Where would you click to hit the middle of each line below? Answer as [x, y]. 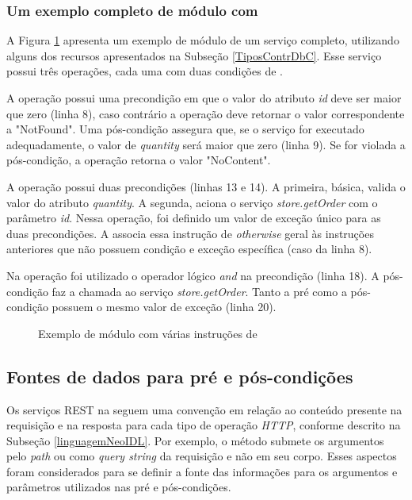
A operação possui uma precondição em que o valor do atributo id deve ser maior [204, 98]
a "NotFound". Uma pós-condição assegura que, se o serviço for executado [185, 129]
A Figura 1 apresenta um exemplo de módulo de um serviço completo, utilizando [203, 40]
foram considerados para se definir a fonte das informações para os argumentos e [202, 471]
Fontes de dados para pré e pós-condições [180, 376]
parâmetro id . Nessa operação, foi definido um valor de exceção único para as [194, 218]
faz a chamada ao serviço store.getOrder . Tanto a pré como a [199, 291]
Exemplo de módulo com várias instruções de [148, 333]
